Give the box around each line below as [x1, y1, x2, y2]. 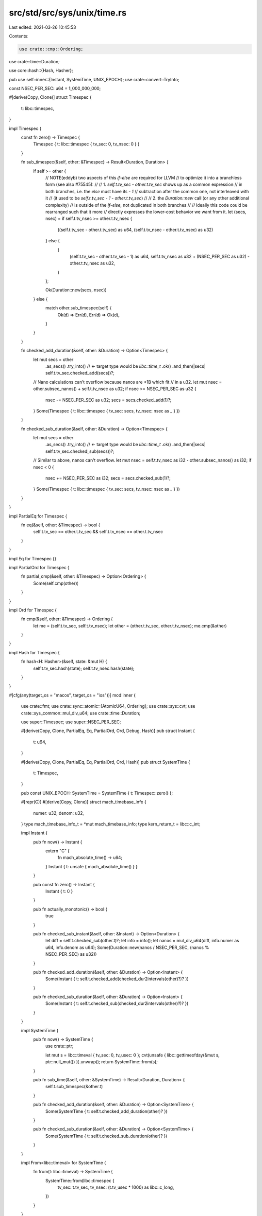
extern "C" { [45, 848, 70, 854]
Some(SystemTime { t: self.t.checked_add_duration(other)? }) [45, 1108, 168, 1114]
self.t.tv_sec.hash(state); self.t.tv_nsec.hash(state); [33, 665, 134, 671]
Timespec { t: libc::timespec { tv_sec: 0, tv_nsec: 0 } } [33, 141, 140, 147]
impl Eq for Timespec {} [9, 555, 57, 561]
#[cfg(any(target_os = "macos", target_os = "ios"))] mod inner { [9, 692, 136, 698]
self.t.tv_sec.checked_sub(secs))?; [45, 448, 115, 454]
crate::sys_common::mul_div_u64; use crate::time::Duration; [21, 710, 141, 716]
